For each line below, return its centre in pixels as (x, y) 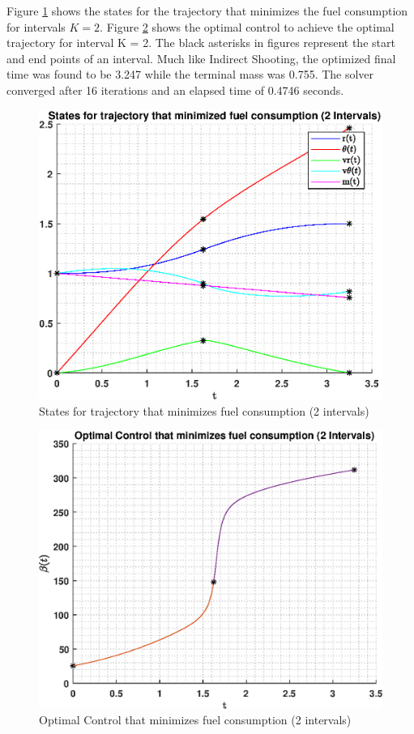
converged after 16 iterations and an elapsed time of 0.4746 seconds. (175, 90)
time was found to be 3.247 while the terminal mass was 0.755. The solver (190, 74)
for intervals (36, 26)
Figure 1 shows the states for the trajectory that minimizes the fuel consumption (207, 11)
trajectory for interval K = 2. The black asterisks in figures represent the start (201, 43)
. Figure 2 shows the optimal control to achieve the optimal (247, 26)
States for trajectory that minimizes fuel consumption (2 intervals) (204, 410)
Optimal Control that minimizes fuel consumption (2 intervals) (195, 720)
